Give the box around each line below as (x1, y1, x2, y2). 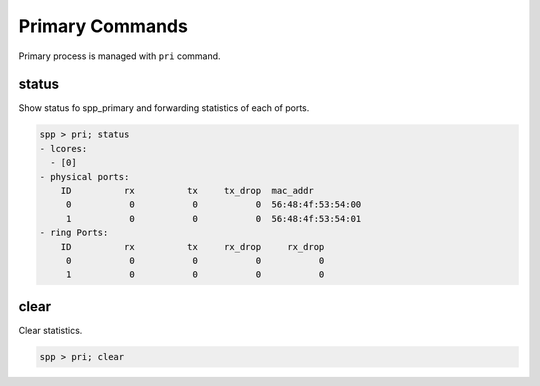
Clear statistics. (18, 324, 83, 336)
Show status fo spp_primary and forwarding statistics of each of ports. (18, 102, 310, 114)
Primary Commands (18, 15, 189, 37)
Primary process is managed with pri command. (18, 50, 221, 62)
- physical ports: (39, 171, 130, 182)
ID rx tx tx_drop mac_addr (60, 185, 314, 196)
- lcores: (39, 143, 88, 154)
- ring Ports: (39, 227, 109, 239)
